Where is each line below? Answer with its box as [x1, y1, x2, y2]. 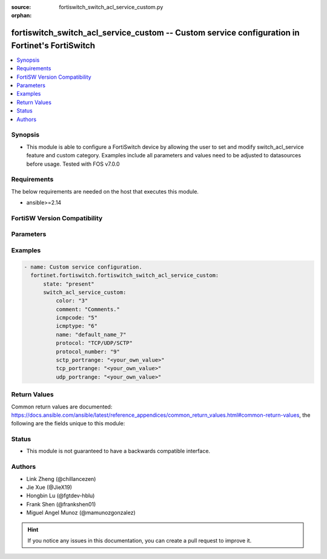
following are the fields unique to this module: [11, 420, 125, 427]
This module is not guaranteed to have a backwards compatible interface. [26, 448, 211, 455]
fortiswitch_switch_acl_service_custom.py [59, 4, 163, 10]
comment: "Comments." [55, 306, 121, 313]
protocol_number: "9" [55, 348, 121, 355]
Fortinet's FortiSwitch [11, 40, 96, 51]
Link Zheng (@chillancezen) [26, 475, 96, 482]
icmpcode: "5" [55, 315, 98, 321]
